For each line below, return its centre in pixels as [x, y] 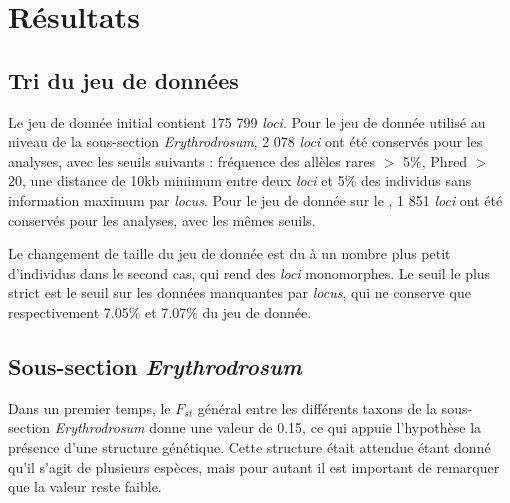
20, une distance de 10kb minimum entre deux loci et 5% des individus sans [240, 180]
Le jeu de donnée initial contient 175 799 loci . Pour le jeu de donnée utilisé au [247, 121]
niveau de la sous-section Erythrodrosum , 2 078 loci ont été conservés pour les [245, 141]
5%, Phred [435, 160]
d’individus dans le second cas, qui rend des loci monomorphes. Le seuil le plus [249, 272]
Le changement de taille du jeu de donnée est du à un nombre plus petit [229, 253]
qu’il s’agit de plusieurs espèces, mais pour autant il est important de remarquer [254, 466]
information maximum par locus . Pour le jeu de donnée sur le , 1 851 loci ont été [255, 199]
